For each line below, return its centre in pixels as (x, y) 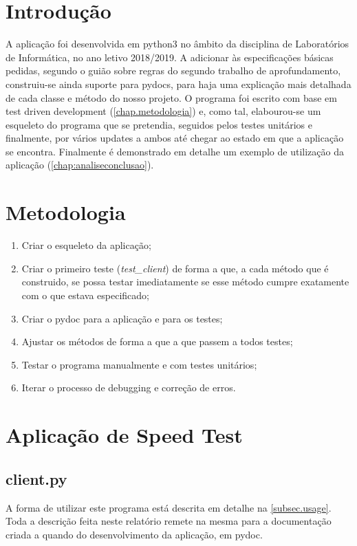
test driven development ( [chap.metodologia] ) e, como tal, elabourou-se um (163, 111)
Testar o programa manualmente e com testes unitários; (139, 364)
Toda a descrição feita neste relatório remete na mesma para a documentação (169, 521)
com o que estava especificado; (86, 295)
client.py (36, 478)
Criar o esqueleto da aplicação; (86, 245)
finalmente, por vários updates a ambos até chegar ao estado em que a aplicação (175, 138)
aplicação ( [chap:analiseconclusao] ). (80, 165)
